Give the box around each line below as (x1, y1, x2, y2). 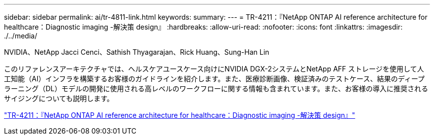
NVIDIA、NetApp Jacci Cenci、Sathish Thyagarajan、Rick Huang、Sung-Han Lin (4, 48, 270, 56)
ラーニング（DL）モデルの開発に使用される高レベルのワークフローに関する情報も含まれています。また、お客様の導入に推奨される (4, 84, 429, 93)
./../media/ (4, 32, 37, 40)
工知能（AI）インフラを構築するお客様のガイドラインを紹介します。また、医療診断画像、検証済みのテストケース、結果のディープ (4, 74, 425, 83)
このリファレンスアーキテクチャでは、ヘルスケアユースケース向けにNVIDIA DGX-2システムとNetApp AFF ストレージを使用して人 (4, 65, 424, 73)
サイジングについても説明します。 (4, 94, 114, 103)
